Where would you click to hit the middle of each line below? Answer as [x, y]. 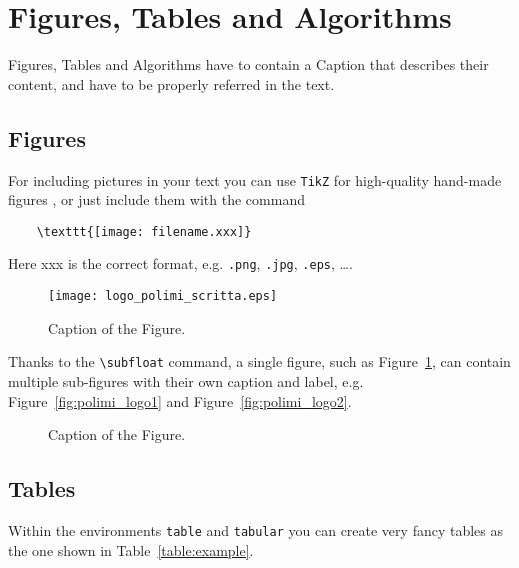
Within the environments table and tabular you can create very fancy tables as [256, 529]
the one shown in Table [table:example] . [131, 549]
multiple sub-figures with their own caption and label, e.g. [186, 380]
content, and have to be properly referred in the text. [171, 83]
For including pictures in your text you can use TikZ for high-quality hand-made [255, 179]
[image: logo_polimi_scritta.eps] [163, 296]
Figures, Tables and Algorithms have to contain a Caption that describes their [248, 64]
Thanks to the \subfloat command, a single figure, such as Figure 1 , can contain [259, 361]
